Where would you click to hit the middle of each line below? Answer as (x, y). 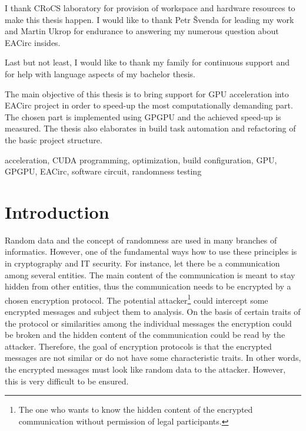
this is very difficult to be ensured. (67, 381)
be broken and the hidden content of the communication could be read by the (145, 335)
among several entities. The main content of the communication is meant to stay (150, 274)
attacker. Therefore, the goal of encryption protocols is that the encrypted (138, 346)
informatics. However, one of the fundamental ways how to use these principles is (151, 251)
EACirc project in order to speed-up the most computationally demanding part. (149, 105)
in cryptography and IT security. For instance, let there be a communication (142, 263)
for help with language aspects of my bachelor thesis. (100, 73)
